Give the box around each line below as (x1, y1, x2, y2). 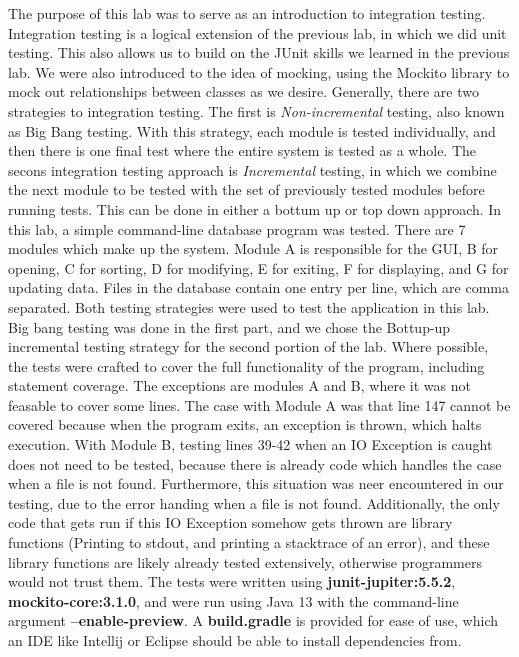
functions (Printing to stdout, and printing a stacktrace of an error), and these (8, 532, 490, 553)
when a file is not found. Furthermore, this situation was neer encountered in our (8, 473, 504, 494)
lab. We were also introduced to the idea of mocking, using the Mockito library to (8, 61, 510, 82)
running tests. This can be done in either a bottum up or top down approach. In (8, 198, 502, 219)
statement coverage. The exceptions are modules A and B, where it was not (8, 375, 471, 396)
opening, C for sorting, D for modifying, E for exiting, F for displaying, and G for (8, 257, 509, 278)
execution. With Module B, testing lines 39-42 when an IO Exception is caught (8, 434, 493, 455)
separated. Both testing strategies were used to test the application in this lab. (8, 296, 490, 317)
